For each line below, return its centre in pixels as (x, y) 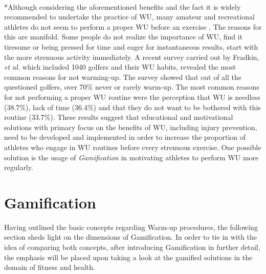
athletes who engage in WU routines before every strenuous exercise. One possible (133, 147)
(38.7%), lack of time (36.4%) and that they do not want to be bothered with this (132, 107)
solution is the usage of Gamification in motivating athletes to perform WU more (131, 157)
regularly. (19, 167)
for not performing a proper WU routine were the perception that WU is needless (132, 97)
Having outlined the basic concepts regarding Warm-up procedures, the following (131, 227)
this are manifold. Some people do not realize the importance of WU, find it (124, 37)
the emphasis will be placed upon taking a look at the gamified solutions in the (128, 257)
